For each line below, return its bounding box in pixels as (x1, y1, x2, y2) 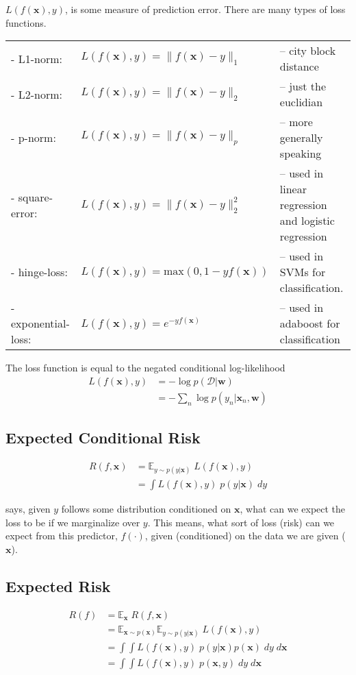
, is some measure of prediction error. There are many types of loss (64, 2, 346, 16)
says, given (5, 502, 51, 516)
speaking (279, 145, 322, 162)
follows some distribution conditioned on (61, 502, 231, 516)
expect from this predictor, (5, 528, 118, 543)
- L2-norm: (11, 86, 62, 102)
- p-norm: (11, 130, 56, 146)
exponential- (11, 315, 70, 332)
